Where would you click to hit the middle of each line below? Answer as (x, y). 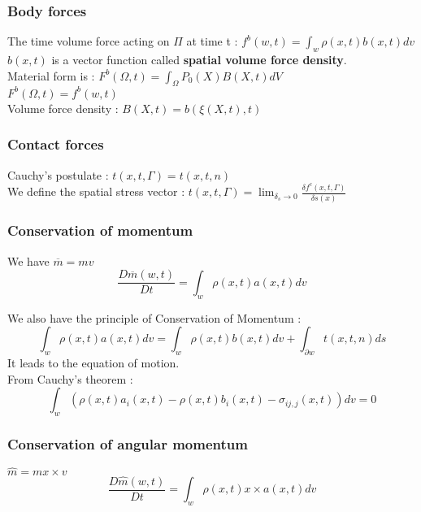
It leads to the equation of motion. (93, 363)
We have (28, 260)
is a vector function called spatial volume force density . (199, 60)
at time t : (212, 41)
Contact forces (56, 144)
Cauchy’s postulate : (58, 174)
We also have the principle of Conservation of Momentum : (154, 317)
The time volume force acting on (89, 41)
